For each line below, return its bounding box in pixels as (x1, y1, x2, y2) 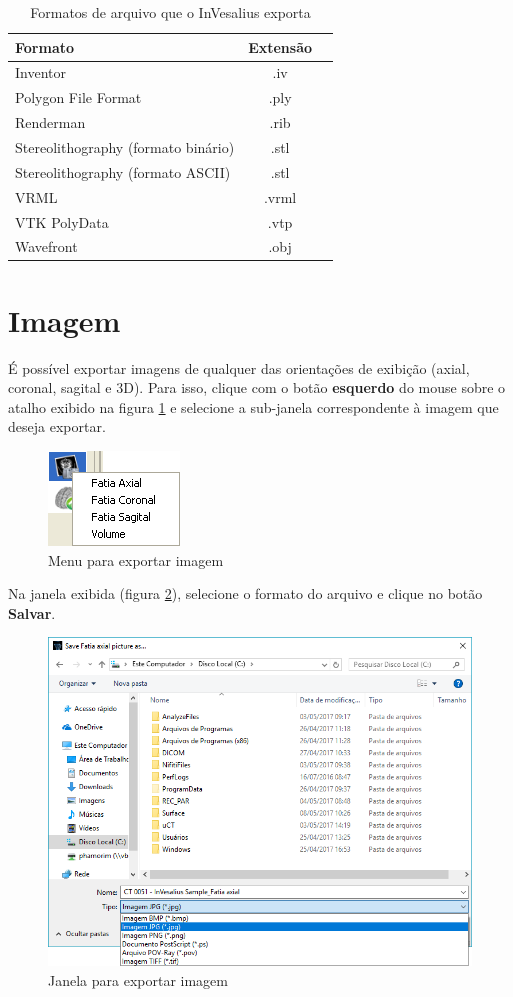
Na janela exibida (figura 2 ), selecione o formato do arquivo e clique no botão (8, 583, 483, 604)
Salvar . (8, 602, 56, 623)
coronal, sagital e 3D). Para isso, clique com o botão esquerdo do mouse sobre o (8, 377, 506, 398)
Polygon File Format (15, 87, 142, 108)
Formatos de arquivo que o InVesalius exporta (30, 2, 311, 22)
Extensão (248, 36, 313, 57)
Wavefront (15, 236, 78, 257)
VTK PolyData (15, 211, 109, 232)
